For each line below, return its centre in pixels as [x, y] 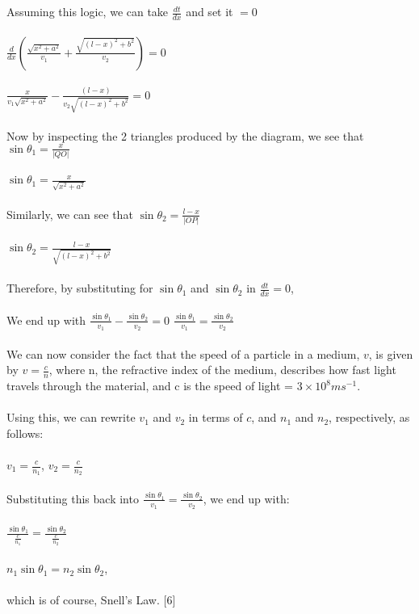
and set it [209, 12]
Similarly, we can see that [70, 214]
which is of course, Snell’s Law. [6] [91, 600]
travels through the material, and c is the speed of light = [150, 386]
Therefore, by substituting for [80, 288]
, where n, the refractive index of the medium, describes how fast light [222, 370]
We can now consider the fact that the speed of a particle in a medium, [183, 353]
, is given [391, 353]
